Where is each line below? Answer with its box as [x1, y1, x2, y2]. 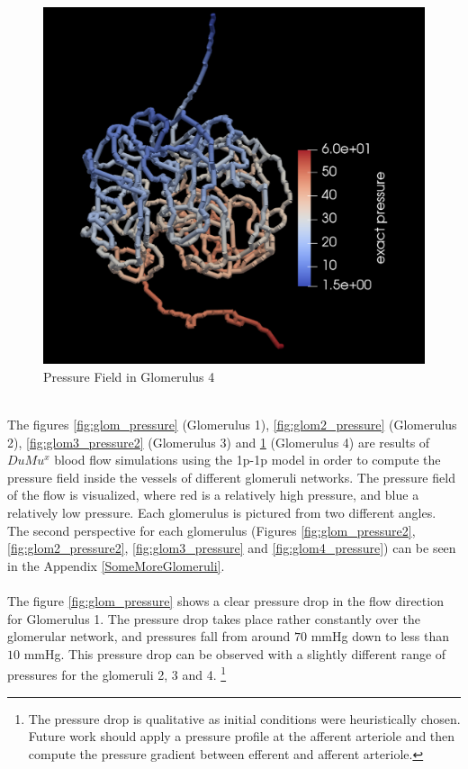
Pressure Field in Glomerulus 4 [43, 366, 215, 385]
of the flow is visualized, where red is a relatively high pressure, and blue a [7, 485, 419, 504]
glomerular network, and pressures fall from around [7, 627, 291, 646]
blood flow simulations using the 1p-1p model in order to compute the [54, 450, 441, 469]
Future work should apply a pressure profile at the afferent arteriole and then [28, 727, 455, 746]
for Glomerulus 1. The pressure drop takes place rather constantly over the [7, 609, 420, 628]
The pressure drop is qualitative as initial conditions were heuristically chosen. [28, 709, 461, 728]
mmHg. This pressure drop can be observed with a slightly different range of [23, 644, 446, 663]
